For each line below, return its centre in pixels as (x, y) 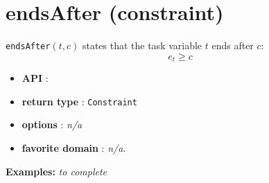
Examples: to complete (57, 171)
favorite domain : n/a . (74, 148)
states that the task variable (142, 45)
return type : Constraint (79, 101)
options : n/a (52, 124)
